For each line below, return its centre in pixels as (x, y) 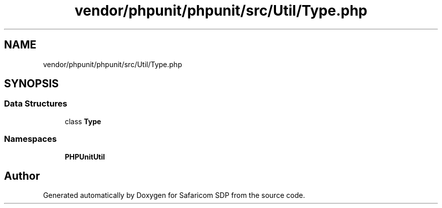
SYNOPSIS (32, 84)
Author (22, 176)
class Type (83, 121)
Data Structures (36, 104)
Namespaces (31, 139)
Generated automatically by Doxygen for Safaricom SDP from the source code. (174, 195)
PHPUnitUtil (85, 157)
